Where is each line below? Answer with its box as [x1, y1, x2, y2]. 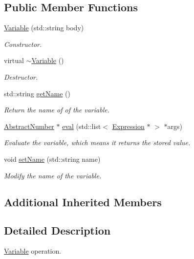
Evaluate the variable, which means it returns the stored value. [4, 137, 191, 148]
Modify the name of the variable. [4, 170, 102, 180]
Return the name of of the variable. [4, 105, 109, 115]
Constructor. [4, 39, 42, 49]
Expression [112, 121, 145, 131]
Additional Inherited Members [4, 194, 162, 209]
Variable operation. [4, 246, 62, 256]
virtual [4, 55, 24, 65]
